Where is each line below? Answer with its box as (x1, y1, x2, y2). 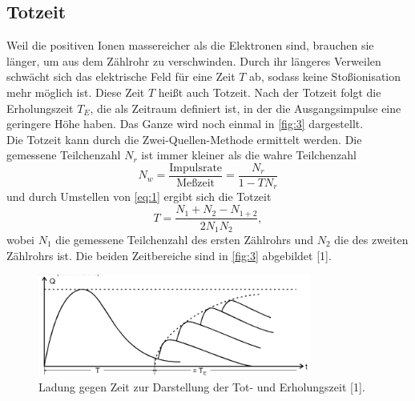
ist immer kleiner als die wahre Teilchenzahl (141, 146, 357, 163)
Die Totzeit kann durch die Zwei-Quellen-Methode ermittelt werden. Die (6, 130, 362, 147)
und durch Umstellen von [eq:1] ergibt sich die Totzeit (6, 188, 272, 205)
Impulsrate (169, 162, 223, 174)
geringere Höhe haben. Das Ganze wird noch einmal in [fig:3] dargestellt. (6, 115, 364, 132)
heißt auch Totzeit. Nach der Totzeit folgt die (158, 83, 381, 100)
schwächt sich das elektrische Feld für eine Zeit (6, 68, 236, 85)
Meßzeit (176, 178, 216, 190)
